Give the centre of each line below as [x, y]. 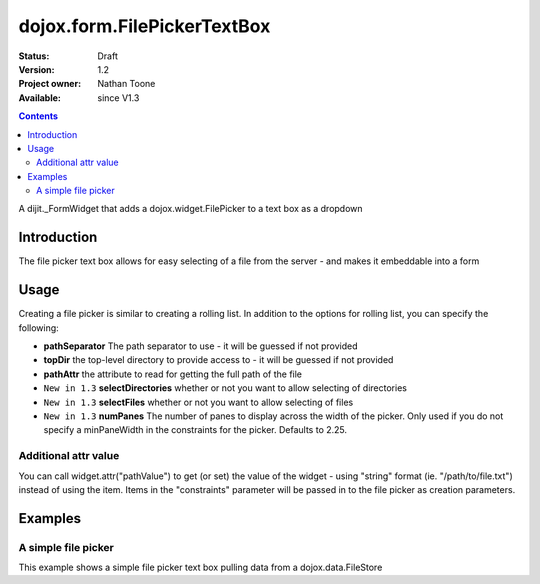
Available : [40, 97]
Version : [36, 69]
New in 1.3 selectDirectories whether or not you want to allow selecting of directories [225, 388]
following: [38, 327]
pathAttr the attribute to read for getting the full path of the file [173, 374]
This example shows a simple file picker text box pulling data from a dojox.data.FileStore [200, 567]
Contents [38, 116]
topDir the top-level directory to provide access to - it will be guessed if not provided [218, 360]
